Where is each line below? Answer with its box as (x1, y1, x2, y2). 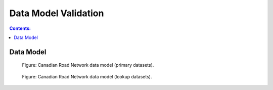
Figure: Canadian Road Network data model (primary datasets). (22, 62, 154, 68)
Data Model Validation (9, 8, 104, 19)
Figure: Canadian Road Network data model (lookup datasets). (22, 73, 152, 79)
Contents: (9, 25, 31, 31)
